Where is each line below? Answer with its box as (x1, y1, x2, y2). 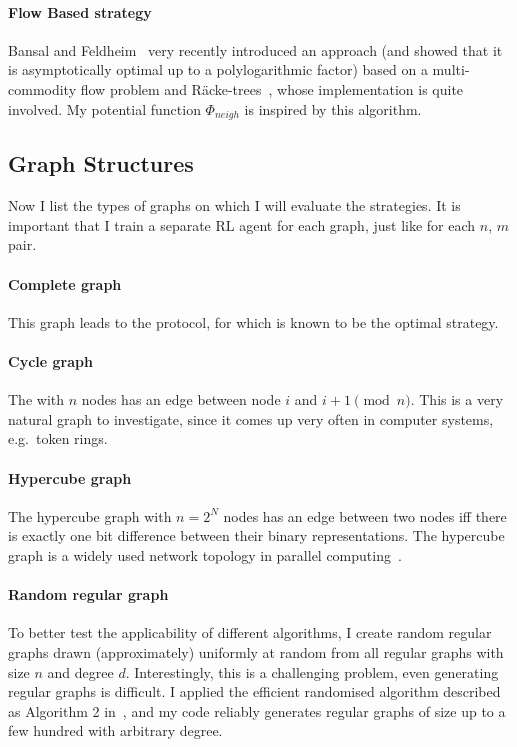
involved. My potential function (8, 98, 201, 119)
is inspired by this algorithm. (244, 98, 422, 119)
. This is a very (410, 389, 504, 410)
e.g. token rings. (8, 428, 108, 449)
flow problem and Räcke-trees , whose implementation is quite (80, 78, 464, 99)
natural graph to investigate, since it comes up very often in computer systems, (8, 408, 494, 429)
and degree (47, 661, 114, 682)
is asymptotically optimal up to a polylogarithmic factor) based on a (8, 59, 428, 80)
